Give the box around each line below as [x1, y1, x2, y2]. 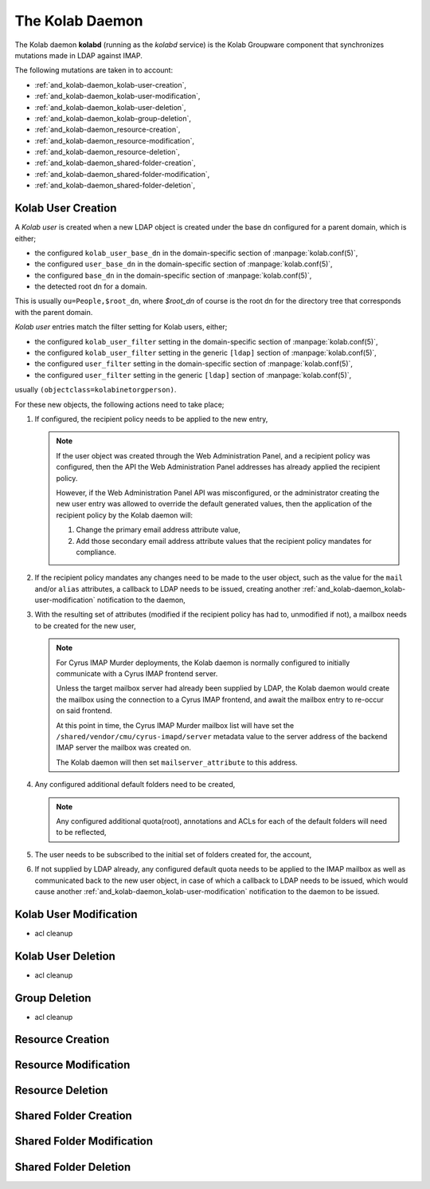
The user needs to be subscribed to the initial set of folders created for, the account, [34, 849, 312, 859]
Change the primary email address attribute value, [76, 525, 240, 534]
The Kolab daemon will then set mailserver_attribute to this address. [56, 758, 298, 767]
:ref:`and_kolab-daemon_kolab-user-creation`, [34, 80, 187, 89]
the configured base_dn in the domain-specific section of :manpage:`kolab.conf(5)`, [34, 270, 312, 280]
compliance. [76, 547, 117, 557]
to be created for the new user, [34, 620, 136, 630]
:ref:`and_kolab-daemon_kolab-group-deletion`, [34, 113, 191, 123]
